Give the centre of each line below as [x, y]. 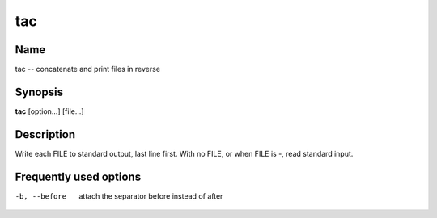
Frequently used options [78, 176]
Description [45, 134]
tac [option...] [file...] [49, 111]
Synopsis [39, 92]
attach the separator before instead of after [151, 196]
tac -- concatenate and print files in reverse [88, 69]
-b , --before [41, 196]
